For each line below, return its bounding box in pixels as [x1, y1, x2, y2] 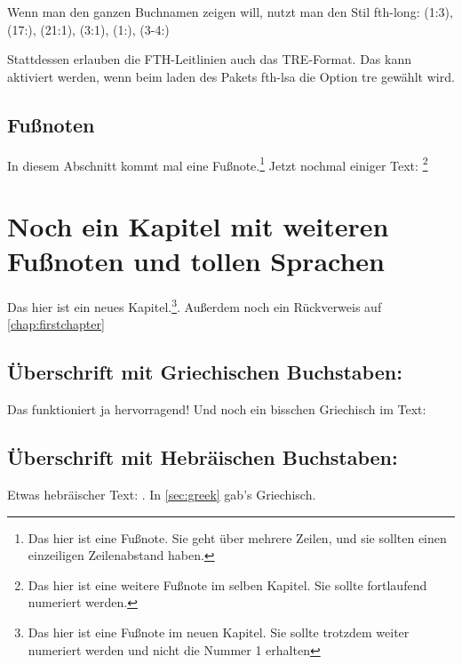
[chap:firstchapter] [7, 315, 105, 333]
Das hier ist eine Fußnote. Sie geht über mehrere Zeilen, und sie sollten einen [28, 528, 447, 547]
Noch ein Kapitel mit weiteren [7, 208, 389, 244]
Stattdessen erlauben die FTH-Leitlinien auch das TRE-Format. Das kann [7, 50, 412, 68]
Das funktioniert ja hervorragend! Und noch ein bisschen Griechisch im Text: [7, 400, 426, 419]
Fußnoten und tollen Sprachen [7, 243, 385, 279]
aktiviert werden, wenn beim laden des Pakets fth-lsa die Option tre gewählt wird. [7, 67, 455, 85]
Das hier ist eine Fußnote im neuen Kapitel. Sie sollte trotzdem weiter [28, 622, 410, 641]
